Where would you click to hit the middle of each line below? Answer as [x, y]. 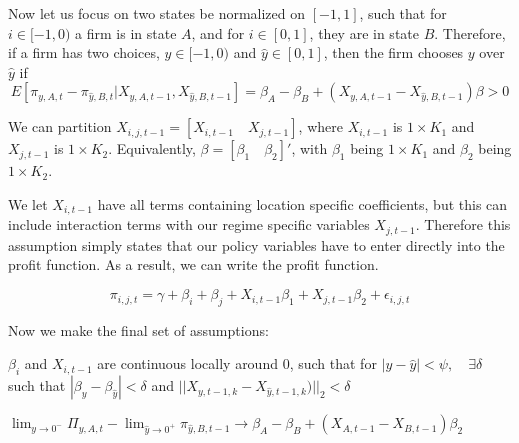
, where [320, 126]
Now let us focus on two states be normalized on [157, 13]
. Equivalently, [152, 148]
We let [28, 203]
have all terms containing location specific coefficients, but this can [302, 203]
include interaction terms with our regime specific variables [189, 224]
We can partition [60, 126]
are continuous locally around [187, 363]
